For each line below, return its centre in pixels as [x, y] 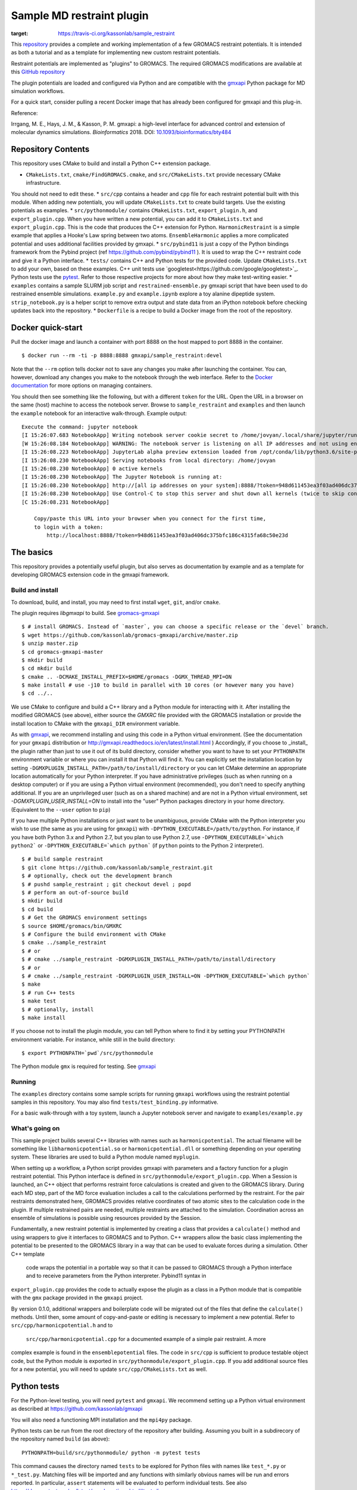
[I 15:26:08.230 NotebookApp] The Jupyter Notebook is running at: [122, 477]
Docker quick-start [47, 328]
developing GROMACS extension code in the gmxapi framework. [90, 575]
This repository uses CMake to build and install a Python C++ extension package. [111, 163]
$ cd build [37, 909]
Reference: [24, 113]
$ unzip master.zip [50, 643]
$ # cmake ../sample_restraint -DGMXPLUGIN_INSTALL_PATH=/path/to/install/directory [149, 959]
